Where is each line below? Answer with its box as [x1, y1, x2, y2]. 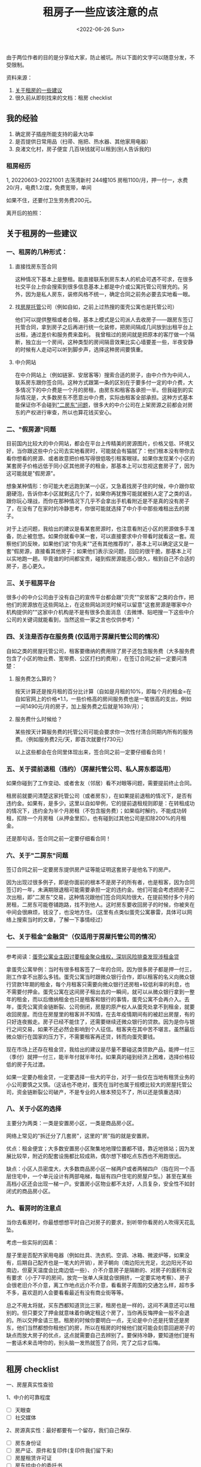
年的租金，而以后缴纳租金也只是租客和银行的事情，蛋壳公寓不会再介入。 [6, 995, 184, 1003]
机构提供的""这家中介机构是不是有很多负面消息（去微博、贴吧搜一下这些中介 [6, 609, 195, 616]
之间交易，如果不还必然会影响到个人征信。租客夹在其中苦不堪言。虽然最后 [11, 1025, 195, 1032]
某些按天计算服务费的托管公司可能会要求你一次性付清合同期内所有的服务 [14, 728, 193, 735]
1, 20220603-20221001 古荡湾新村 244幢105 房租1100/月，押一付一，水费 [6, 177, 188, 184]
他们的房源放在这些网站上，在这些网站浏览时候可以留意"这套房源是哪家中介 [6, 601, 193, 608]
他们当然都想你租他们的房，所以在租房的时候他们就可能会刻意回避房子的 [16, 1324, 195, 1332]
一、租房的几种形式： [6, 248, 68, 256]
